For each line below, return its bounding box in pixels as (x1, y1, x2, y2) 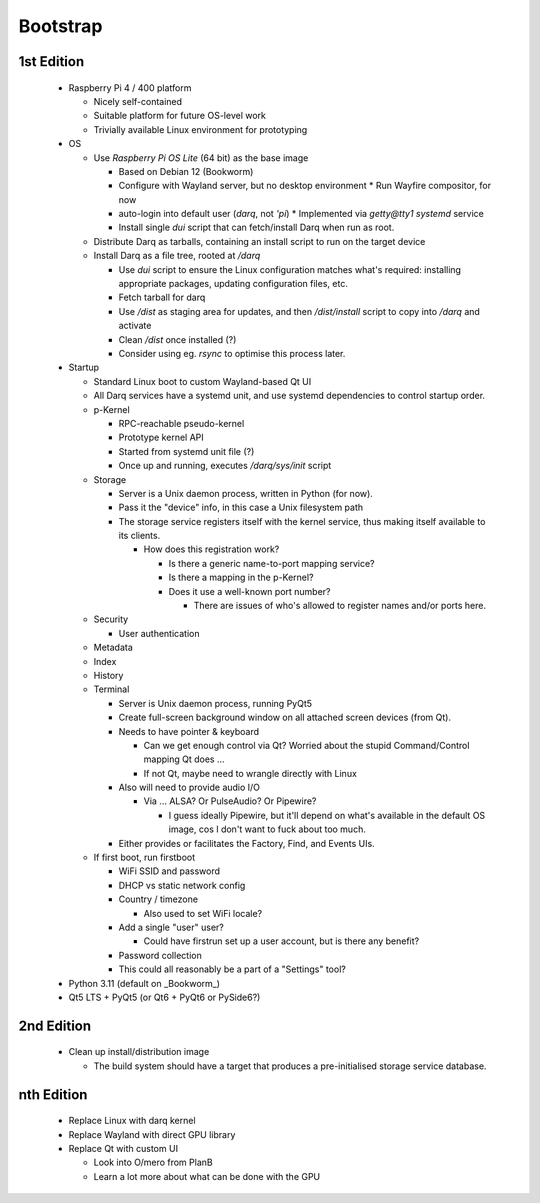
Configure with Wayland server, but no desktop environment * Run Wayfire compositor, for (118, 180, 492, 192)
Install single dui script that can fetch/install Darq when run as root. (118, 221, 395, 234)
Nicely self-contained (93, 95, 183, 107)
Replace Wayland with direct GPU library (68, 1128, 236, 1140)
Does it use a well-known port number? (168, 585, 331, 597)
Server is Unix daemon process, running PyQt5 (118, 697, 313, 709)
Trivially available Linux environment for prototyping (93, 123, 308, 135)
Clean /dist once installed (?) (118, 333, 237, 345)
